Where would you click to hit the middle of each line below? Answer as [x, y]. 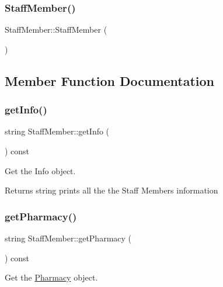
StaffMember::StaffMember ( [56, 30]
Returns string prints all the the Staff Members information [111, 190]
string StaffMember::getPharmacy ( [68, 238]
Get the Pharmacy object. [51, 277]
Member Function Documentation [110, 80]
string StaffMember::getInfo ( [57, 131]
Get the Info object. [40, 170]
